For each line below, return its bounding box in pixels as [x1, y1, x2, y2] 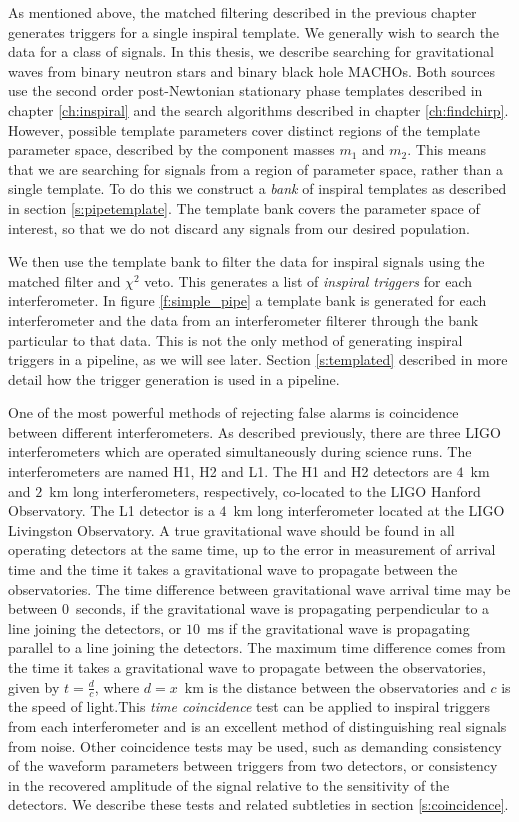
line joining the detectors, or [8, 617, 182, 638]
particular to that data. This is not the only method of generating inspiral [8, 329, 463, 350]
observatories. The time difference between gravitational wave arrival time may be [8, 578, 511, 599]
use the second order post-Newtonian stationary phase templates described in [8, 80, 483, 101]
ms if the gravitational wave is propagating [206, 617, 470, 638]
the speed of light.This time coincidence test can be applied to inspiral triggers [8, 696, 491, 717]
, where [94, 676, 140, 697]
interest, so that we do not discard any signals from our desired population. [8, 217, 470, 238]
